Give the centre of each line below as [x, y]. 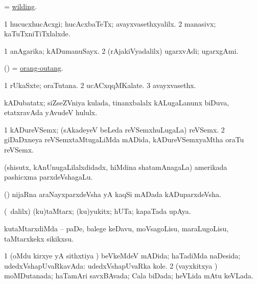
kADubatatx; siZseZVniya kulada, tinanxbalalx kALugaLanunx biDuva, [117, 102]
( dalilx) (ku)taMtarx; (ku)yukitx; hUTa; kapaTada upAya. [98, 211]
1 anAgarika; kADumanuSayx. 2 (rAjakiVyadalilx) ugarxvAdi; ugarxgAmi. [121, 50]
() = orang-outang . [34, 68]
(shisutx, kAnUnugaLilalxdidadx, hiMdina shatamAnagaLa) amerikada [116, 167]
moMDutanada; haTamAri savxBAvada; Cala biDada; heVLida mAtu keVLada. [129, 276]
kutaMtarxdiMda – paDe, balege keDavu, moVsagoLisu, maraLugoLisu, [116, 228]
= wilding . [20, 6]
